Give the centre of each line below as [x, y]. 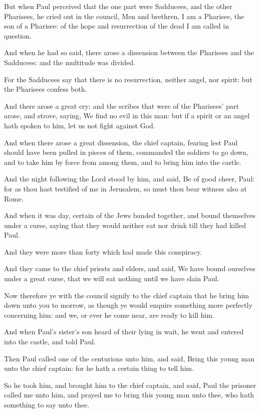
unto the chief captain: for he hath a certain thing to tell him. [99, 368]
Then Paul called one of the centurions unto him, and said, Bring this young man [129, 358]
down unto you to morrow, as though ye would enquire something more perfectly [128, 305]
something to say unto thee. [47, 404]
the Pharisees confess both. [46, 89]
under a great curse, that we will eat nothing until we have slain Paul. [112, 278]
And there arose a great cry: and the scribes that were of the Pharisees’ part [121, 106]
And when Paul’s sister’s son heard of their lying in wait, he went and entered [124, 332]
